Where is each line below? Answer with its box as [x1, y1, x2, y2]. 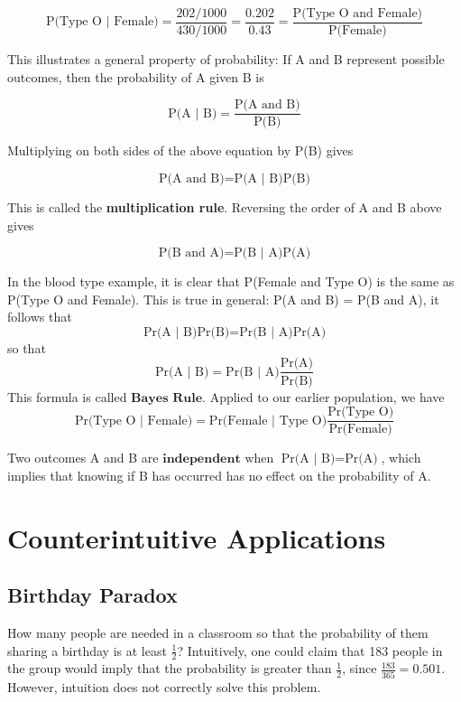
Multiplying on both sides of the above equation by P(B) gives [7, 141, 354, 160]
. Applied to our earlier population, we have [202, 387, 445, 406]
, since [342, 659, 377, 678]
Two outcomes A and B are [7, 448, 159, 467]
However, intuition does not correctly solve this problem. [7, 677, 321, 696]
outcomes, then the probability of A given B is [7, 67, 264, 86]
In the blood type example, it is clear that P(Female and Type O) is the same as [7, 272, 455, 291]
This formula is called [7, 387, 127, 406]
